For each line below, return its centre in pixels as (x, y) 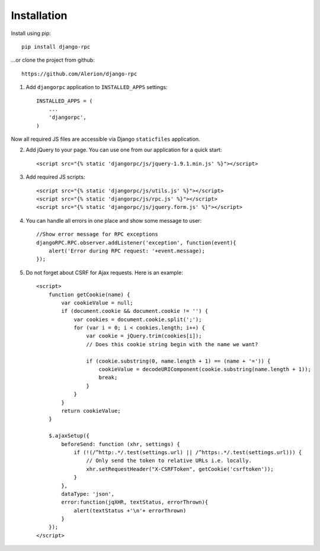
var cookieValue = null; (97, 303)
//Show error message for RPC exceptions (97, 234)
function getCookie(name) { (89, 294)
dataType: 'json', (88, 494)
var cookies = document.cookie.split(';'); (138, 319)
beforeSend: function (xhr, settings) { (121, 444)
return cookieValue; (91, 411)
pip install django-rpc (56, 47)
